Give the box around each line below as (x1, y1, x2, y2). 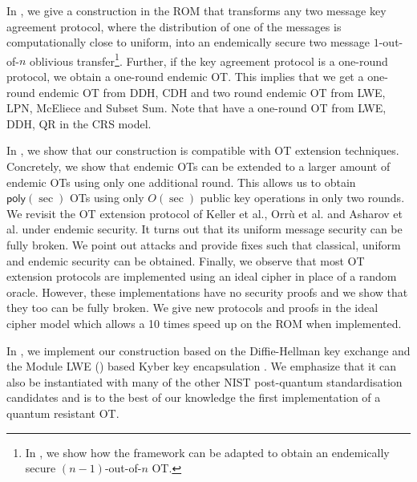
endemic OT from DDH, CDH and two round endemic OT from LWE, (38, 83, 386, 100)
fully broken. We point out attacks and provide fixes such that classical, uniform (6, 236, 401, 253)
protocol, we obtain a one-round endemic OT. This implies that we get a (6, 68, 364, 85)
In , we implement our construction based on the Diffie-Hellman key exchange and (6, 342, 411, 358)
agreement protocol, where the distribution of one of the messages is (6, 18, 342, 34)
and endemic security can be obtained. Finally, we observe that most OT (6, 252, 365, 269)
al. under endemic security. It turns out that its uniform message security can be (6, 221, 403, 237)
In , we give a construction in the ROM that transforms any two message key (6, 2, 387, 18)
